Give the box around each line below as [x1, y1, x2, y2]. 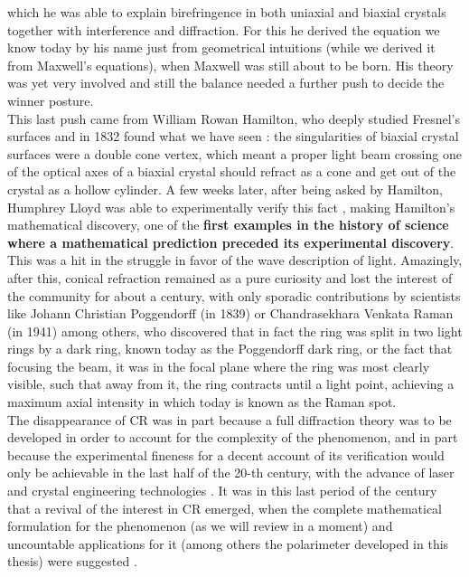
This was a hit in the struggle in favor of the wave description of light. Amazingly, [7, 251, 463, 270]
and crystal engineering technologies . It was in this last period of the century [7, 481, 437, 500]
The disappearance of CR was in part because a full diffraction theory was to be [7, 410, 452, 429]
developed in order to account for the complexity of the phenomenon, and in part [7, 428, 458, 447]
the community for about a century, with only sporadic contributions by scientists [7, 286, 461, 305]
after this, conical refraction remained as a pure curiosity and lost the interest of [7, 268, 453, 287]
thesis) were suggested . [7, 552, 137, 571]
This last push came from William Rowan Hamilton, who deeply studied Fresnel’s [7, 109, 461, 128]
